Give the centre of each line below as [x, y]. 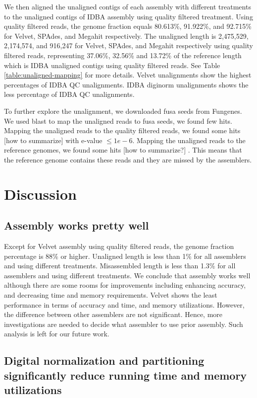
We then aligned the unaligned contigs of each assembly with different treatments [128, 6]
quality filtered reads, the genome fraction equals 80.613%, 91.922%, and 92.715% [128, 26]
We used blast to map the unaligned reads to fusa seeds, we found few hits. [118, 120]
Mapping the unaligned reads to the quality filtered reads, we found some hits [122, 130]
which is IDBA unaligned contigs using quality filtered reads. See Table [112, 65]
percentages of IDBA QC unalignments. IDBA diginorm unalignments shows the [126, 84]
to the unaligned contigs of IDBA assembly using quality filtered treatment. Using [128, 16]
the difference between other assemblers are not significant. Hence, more [113, 314]
